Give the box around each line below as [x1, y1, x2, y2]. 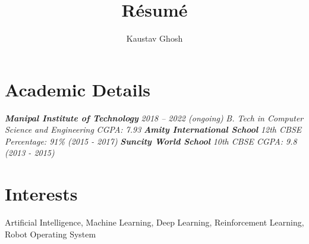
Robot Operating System [5, 227, 96, 240]
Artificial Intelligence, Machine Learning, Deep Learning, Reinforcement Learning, [5, 216, 304, 229]
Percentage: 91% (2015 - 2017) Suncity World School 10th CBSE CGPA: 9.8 [5, 134, 297, 147]
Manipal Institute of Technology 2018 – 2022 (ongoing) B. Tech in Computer [5, 111, 304, 124]
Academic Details [5, 77, 151, 101]
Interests [5, 182, 78, 206]
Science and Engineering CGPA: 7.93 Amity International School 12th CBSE [5, 123, 302, 136]
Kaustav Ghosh [126, 32, 183, 45]
